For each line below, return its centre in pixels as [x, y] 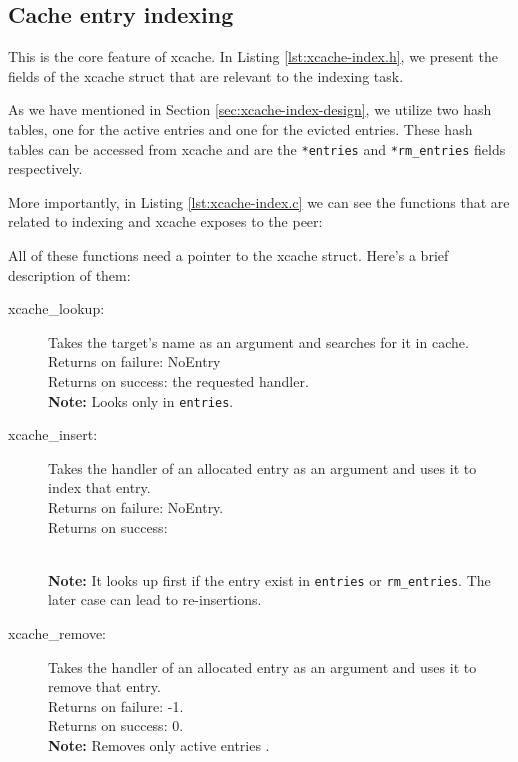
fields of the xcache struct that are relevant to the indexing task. [206, 75]
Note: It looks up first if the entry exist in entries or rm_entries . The [269, 579]
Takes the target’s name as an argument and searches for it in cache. [258, 341]
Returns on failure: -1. [116, 705]
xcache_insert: [53, 434]
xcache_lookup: [56, 308]
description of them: [69, 274]
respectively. [45, 168]
